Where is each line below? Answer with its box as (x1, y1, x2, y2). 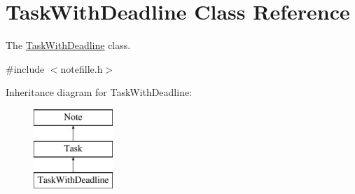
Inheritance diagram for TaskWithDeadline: (6, 85, 193, 99)
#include (6, 61, 45, 76)
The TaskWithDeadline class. (6, 38, 131, 53)
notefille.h (60, 61, 103, 76)
